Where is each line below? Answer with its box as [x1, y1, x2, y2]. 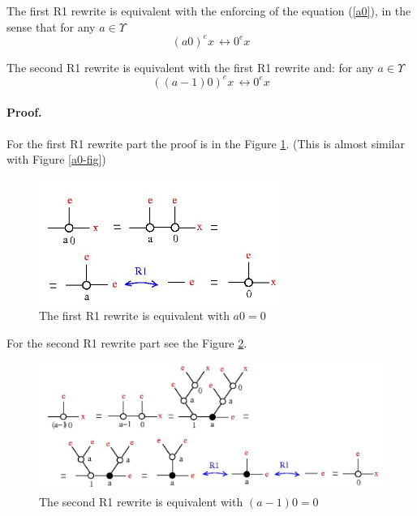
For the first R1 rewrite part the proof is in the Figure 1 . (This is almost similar [6, 134, 405, 151]
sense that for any [6, 18, 96, 35]
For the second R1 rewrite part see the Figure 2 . [6, 334, 247, 351]
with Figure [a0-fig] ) [6, 151, 106, 168]
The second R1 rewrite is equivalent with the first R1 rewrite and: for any [6, 58, 374, 75]
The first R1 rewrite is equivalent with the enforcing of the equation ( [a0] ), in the [6, 2, 411, 19]
